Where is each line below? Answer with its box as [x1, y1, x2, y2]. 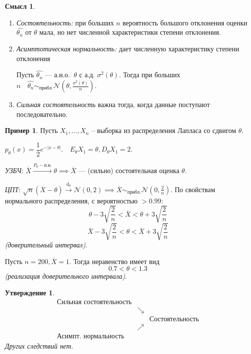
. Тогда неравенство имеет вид [69, 256, 160, 266]
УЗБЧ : [5, 165, 23, 176]
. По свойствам [170, 184, 215, 194]
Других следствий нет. [5, 340, 74, 351]
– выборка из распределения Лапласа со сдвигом [91, 125, 236, 135]
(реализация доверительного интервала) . [5, 271, 127, 281]
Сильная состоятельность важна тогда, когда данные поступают [16, 99, 210, 109]
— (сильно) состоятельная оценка [78, 165, 180, 176]
